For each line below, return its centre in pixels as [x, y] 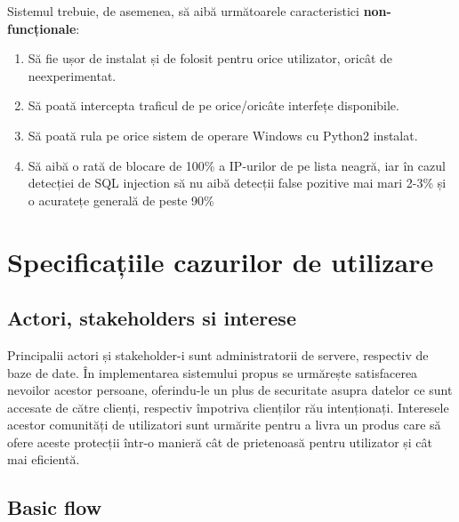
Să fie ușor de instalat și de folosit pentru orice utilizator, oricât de [210, 58]
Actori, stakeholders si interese [152, 318]
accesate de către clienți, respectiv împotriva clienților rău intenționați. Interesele [228, 407]
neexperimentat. [72, 75]
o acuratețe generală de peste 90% [121, 200]
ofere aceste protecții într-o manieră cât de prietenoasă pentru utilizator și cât [220, 442]
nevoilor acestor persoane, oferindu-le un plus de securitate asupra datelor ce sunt [230, 390]
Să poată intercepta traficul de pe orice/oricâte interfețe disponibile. [213, 105]
